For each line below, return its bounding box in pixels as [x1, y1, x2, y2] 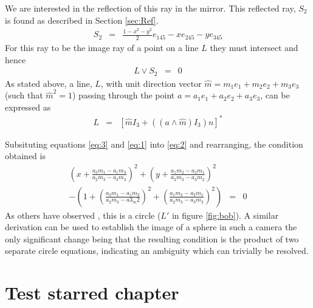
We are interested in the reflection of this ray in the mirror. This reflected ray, [5, 2, 296, 14]
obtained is [5, 149, 46, 162]
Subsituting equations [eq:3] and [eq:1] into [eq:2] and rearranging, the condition [5, 137, 303, 150]
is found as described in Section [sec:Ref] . [5, 13, 159, 26]
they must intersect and [210, 41, 298, 53]
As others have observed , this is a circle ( [5, 208, 161, 221]
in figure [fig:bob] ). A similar [171, 208, 279, 221]
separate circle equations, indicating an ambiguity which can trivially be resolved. [5, 244, 309, 257]
